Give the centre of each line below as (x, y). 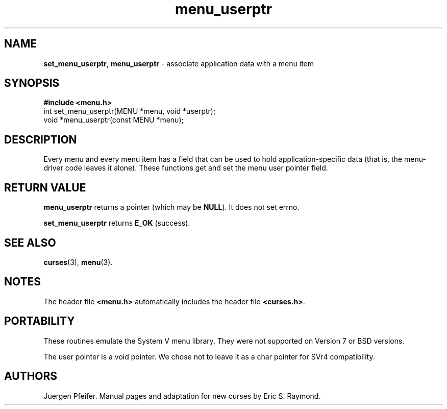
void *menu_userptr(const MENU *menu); (114, 120)
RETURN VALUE (45, 187)
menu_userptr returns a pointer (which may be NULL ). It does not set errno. (171, 207)
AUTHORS (31, 376)
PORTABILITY (40, 321)
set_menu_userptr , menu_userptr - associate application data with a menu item (179, 63)
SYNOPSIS (32, 83)
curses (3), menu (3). (78, 262)
